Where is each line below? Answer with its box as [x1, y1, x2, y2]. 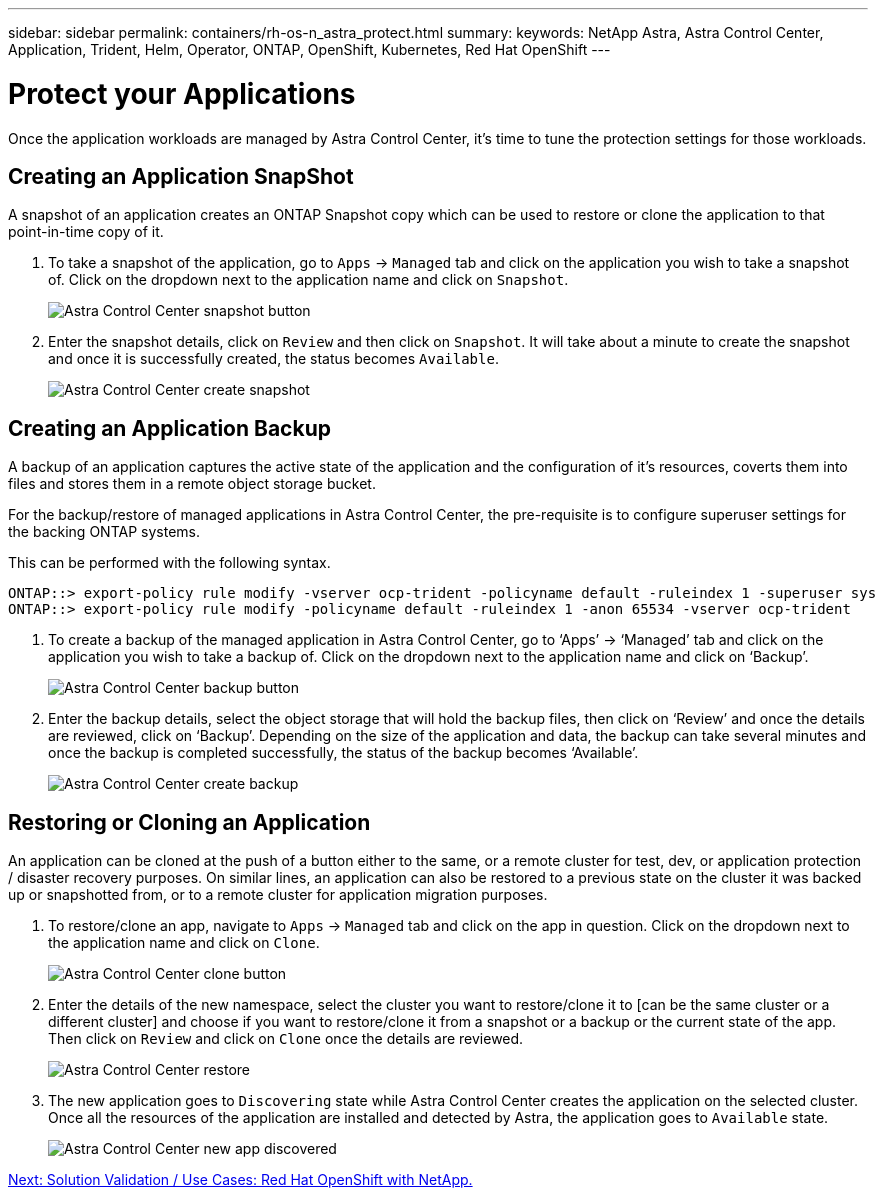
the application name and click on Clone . [48, 934, 320, 952]
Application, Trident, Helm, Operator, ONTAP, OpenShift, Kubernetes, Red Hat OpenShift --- [8, 41, 611, 58]
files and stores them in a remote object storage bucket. [8, 475, 376, 493]
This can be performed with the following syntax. [8, 554, 331, 572]
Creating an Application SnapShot [8, 163, 354, 189]
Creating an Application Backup [8, 415, 331, 441]
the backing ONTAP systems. [8, 523, 200, 541]
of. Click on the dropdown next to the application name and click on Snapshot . [48, 271, 569, 289]
